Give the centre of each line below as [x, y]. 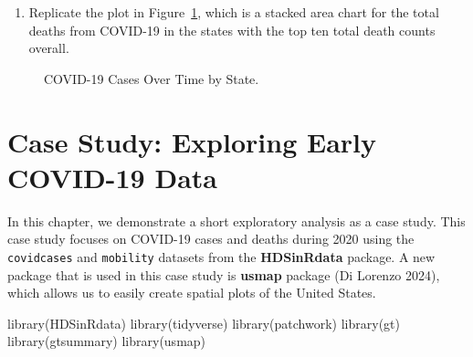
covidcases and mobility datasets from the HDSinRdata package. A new [221, 256]
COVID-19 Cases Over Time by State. [152, 78]
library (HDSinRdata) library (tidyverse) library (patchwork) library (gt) [204, 323]
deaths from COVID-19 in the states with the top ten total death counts [232, 30]
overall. [49, 48]
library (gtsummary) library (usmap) [107, 341]
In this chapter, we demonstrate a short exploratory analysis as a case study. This [236, 220]
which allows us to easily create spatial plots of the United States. [192, 293]
